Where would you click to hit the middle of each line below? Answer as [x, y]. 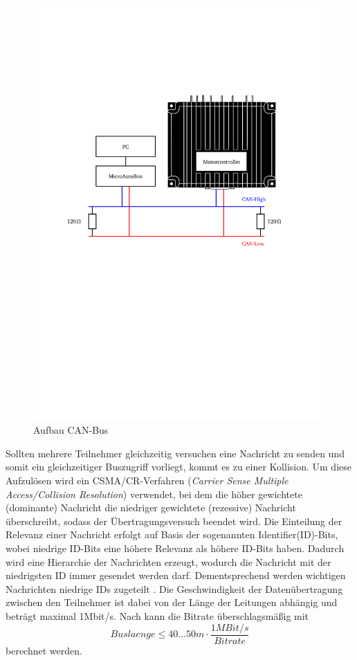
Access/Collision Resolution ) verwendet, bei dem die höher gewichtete [154, 494]
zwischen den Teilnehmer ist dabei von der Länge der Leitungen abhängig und [172, 602]
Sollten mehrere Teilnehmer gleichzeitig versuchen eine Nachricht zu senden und [175, 453]
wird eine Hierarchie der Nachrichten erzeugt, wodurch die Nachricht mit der [168, 561]
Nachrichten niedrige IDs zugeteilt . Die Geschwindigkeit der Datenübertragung [174, 588]
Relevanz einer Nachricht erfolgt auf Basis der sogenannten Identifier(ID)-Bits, [172, 534]
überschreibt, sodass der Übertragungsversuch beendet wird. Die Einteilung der [174, 521]
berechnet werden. [44, 650]
